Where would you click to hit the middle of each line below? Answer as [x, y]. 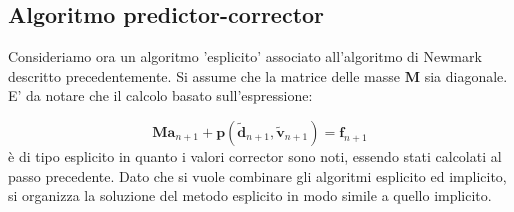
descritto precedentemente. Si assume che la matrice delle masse [204, 75]
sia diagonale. [466, 75]
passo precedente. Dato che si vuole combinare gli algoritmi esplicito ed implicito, [257, 175]
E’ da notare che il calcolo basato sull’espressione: [160, 95]
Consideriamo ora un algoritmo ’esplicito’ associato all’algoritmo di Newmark [245, 56]
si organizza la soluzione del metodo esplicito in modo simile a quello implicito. [250, 195]
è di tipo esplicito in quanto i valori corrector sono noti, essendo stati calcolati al [255, 155]
